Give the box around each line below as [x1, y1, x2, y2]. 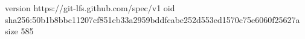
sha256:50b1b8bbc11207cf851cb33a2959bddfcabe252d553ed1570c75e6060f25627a [5, 13, 300, 25]
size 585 [5, 25, 34, 37]
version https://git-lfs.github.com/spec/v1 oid [5, 2, 175, 14]
